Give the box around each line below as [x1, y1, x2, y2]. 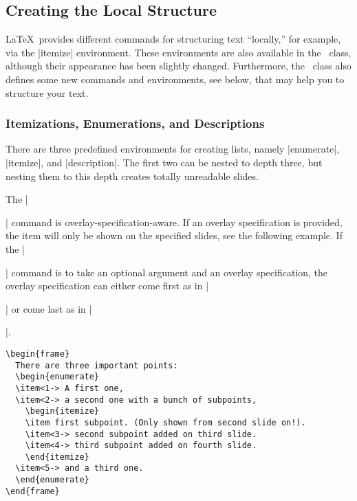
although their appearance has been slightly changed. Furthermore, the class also [6, 58, 351, 73]
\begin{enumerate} [15, 372, 100, 382]
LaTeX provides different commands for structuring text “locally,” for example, [6, 32, 341, 46]
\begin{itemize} [25, 406, 100, 416]
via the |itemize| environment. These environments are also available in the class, [6, 45, 351, 59]
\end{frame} [6, 486, 60, 496]
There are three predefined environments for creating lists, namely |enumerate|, [6, 142, 340, 156]
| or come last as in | [6, 301, 92, 315]
